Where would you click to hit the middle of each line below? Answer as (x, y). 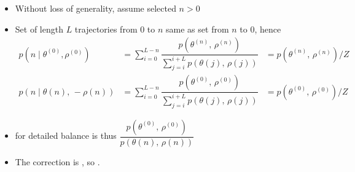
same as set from (197, 29)
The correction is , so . (57, 161)
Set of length (39, 29)
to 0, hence (260, 29)
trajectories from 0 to (115, 29)
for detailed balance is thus (66, 135)
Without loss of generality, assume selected (96, 8)
